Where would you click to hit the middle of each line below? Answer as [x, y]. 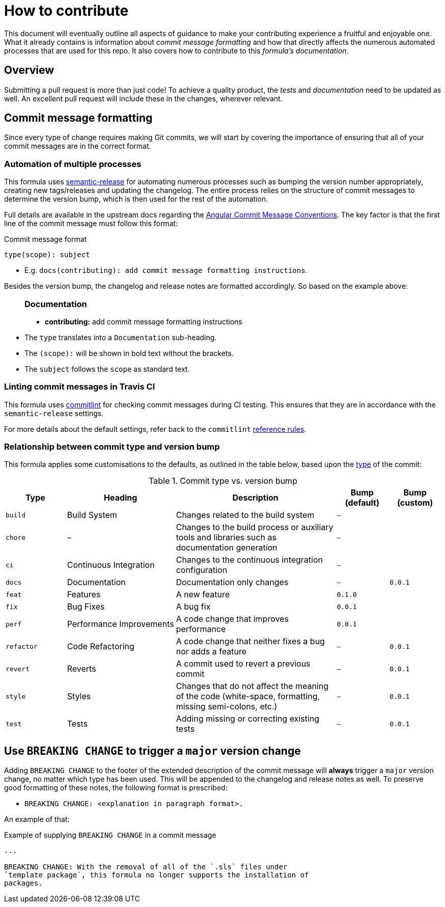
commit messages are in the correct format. [78, 146]
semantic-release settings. [54, 413]
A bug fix [193, 607]
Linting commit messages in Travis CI [80, 387]
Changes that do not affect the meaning [252, 686]
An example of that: [37, 819]
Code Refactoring [101, 647]
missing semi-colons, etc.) [227, 707]
